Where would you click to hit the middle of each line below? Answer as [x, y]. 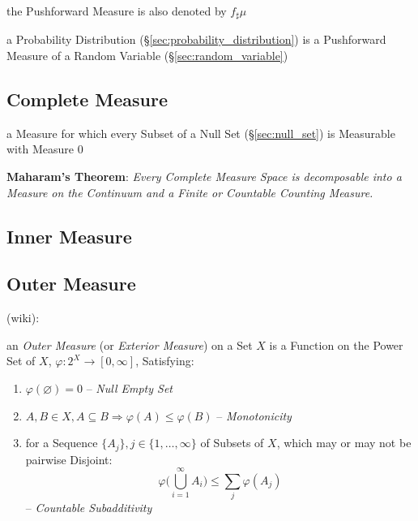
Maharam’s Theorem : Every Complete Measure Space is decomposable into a [204, 177]
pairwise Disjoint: [69, 459]
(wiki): [23, 318]
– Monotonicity [254, 415]
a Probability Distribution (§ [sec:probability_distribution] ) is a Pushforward [196, 39]
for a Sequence [62, 443]
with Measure [40, 149]
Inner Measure [69, 236]
